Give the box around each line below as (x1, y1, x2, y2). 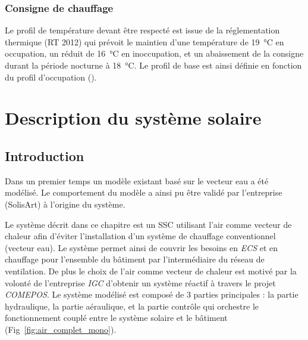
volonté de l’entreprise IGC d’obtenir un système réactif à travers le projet (5, 276, 276, 289)
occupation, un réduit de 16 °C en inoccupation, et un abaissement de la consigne (5, 47, 304, 60)
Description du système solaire (5, 106, 262, 130)
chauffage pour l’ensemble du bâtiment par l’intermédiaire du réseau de (5, 253, 265, 265)
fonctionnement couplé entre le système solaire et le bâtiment (5, 311, 228, 324)
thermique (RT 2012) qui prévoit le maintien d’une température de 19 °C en (5, 35, 284, 48)
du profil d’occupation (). (5, 70, 97, 83)
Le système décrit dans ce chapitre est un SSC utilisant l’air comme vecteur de (5, 218, 292, 230)
